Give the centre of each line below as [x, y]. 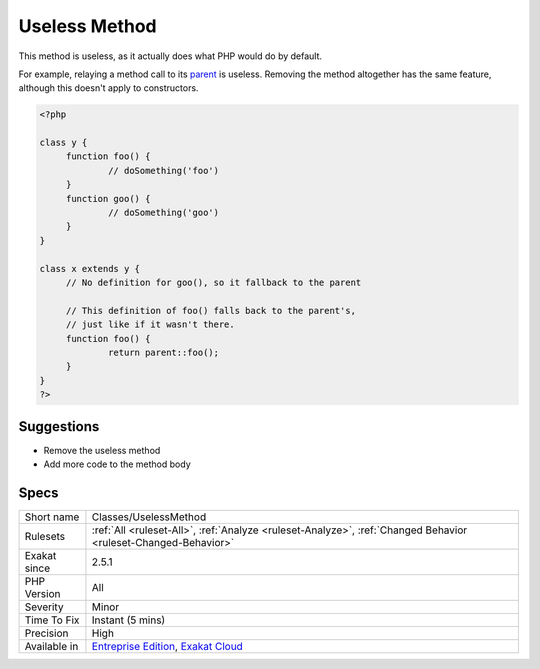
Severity [44, 607]
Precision [46, 633]
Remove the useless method [102, 450]
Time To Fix [52, 620]
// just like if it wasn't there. [150, 324]
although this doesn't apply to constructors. [108, 88]
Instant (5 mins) [128, 620]
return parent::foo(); [164, 352]
